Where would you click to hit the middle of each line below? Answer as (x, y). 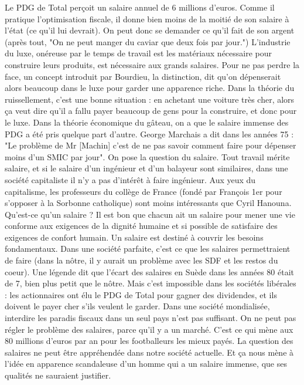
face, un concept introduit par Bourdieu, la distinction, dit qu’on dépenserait (143, 76)
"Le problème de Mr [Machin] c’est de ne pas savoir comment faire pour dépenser (151, 145)
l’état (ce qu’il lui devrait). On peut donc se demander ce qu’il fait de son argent (150, 30)
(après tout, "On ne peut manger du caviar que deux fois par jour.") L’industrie (148, 41)
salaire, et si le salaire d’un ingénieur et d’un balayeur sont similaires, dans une (146, 168)
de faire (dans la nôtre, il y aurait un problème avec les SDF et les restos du (141, 260)
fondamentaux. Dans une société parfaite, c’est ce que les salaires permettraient (148, 249)
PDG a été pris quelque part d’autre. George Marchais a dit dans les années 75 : (149, 134)
